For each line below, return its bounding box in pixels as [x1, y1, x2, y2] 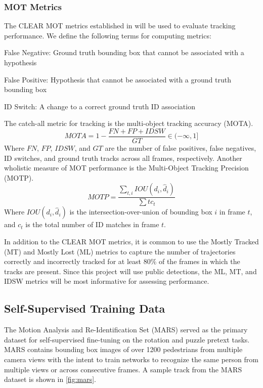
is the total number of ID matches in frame [25, 219, 159, 230]
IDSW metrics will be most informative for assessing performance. [4, 276, 209, 286]
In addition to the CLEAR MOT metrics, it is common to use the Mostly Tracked [4, 236, 259, 247]
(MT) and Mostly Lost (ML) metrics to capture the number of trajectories [4, 246, 236, 256]
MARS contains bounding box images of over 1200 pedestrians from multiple [4, 344, 243, 355]
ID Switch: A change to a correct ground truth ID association [4, 101, 195, 111]
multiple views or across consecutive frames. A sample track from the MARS [4, 364, 242, 374]
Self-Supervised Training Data [4, 300, 165, 316]
